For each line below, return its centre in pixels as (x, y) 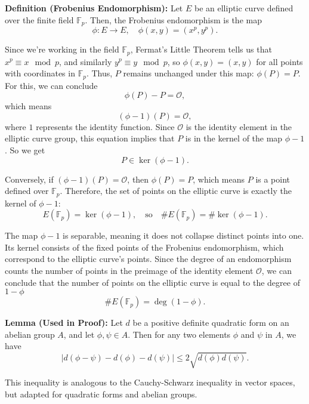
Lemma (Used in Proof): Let (64, 323)
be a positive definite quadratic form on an (211, 323)
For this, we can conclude (51, 85)
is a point (273, 179)
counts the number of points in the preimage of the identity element (129, 270)
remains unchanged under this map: (189, 73)
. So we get (25, 149)
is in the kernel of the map (234, 138)
